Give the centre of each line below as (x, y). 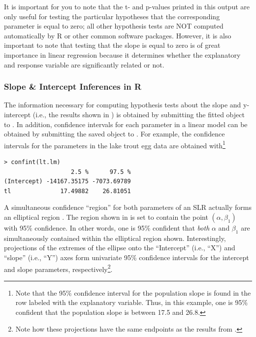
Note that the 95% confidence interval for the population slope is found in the (133, 292)
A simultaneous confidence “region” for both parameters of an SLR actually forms (128, 207)
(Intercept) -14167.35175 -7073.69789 (67, 182)
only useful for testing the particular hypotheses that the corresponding (112, 16)
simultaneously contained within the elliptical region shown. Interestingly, (115, 238)
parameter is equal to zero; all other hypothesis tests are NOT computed (114, 26)
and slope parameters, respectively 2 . (58, 268)
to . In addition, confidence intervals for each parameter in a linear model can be (126, 124)
